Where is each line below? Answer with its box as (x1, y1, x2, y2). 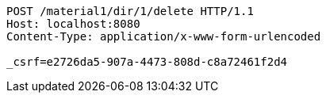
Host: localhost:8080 (6, 17, 140, 30)
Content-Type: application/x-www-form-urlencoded (6, 30, 321, 43)
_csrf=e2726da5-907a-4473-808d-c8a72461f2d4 (6, 55, 288, 68)
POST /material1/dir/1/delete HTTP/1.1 (6, 5, 254, 17)
